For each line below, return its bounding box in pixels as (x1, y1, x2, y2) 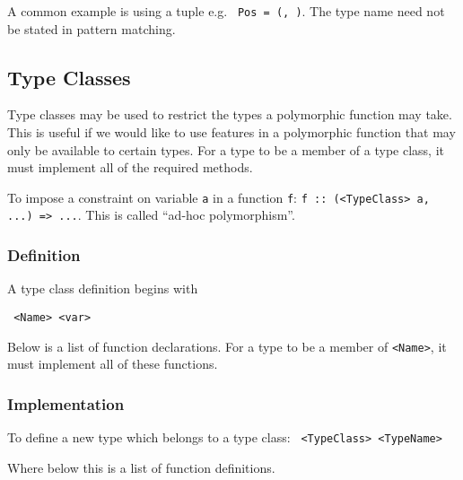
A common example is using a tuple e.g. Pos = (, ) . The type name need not (7, 2, 445, 20)
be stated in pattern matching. (7, 19, 176, 38)
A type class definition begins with (7, 279, 198, 298)
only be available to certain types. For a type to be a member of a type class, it (7, 140, 445, 159)
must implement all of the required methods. (7, 158, 253, 177)
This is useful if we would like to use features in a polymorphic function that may (7, 123, 456, 142)
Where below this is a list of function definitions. (7, 458, 275, 476)
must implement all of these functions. (7, 354, 218, 373)
